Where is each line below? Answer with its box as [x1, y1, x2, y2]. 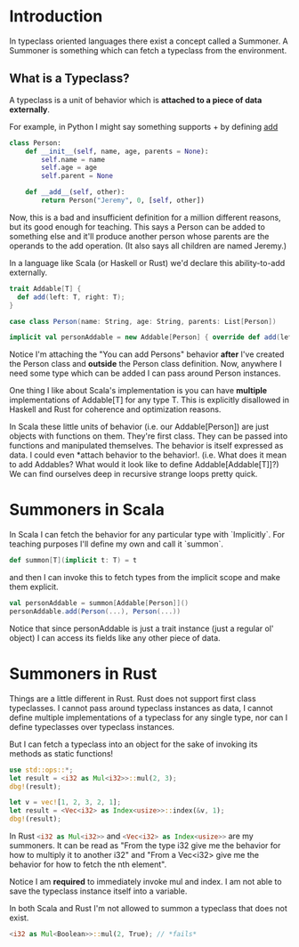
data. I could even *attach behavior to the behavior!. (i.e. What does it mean [9, 449, 287, 460]
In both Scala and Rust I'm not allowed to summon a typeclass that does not [9, 903, 287, 913]
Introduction [9, 6, 103, 27]
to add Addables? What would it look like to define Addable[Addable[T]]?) [9, 459, 279, 470]
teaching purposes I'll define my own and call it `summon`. [9, 538, 224, 549]
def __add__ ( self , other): [25, 188, 125, 197]
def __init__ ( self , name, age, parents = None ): [25, 147, 209, 156]
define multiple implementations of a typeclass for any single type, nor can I [9, 712, 288, 723]
